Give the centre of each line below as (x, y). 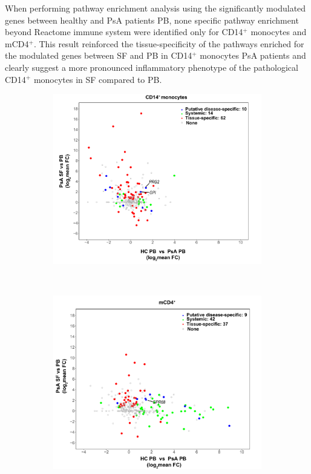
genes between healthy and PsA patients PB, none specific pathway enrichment (152, 20)
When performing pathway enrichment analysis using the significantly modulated (155, 8)
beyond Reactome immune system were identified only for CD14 (124, 32)
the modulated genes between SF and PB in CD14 (99, 55)
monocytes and (279, 32)
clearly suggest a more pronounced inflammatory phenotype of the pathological (152, 67)
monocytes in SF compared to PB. (98, 79)
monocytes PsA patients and (253, 55)
